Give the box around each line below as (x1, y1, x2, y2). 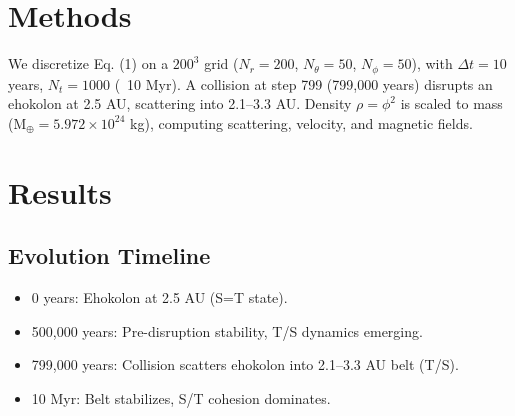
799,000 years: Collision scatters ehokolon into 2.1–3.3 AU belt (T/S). (31, 354, 459, 375)
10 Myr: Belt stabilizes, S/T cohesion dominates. (31, 387, 331, 408)
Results (8, 171, 112, 212)
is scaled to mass (400, 93, 503, 114)
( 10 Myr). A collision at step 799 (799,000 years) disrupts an (114, 73, 493, 94)
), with (411, 53, 453, 74)
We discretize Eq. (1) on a (8, 53, 169, 74)
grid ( (204, 53, 239, 74)
